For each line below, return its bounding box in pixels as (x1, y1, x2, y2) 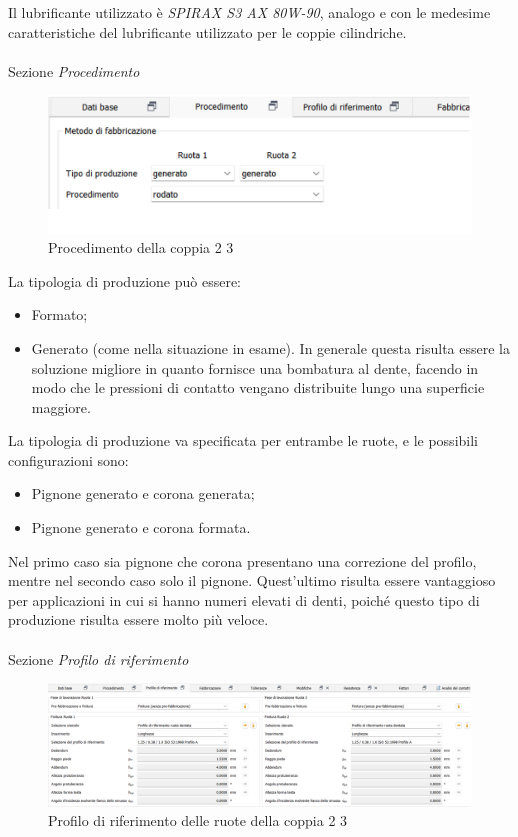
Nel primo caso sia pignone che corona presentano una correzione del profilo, (8, 550, 477, 571)
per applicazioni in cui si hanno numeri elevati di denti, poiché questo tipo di (8, 589, 480, 610)
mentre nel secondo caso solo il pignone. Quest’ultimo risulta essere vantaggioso (8, 570, 496, 591)
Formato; (31, 304, 88, 325)
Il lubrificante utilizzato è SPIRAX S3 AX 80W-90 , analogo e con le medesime (8, 2, 491, 22)
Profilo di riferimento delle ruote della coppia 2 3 (48, 810, 348, 831)
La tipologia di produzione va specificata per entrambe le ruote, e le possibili (8, 430, 478, 451)
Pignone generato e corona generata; (31, 483, 255, 504)
